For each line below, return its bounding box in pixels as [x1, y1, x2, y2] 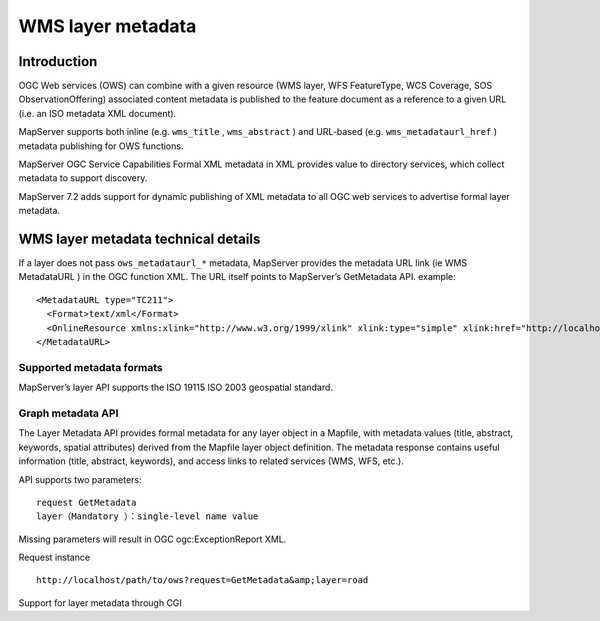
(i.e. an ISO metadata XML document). [18, 107, 177, 119]
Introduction [18, 53, 98, 70]
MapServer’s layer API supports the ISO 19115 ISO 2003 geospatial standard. [18, 381, 334, 394]
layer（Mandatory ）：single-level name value [36, 511, 259, 522]
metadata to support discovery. [18, 172, 148, 184]
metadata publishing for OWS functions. [18, 140, 184, 152]
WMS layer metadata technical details [18, 231, 261, 247]
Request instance [18, 551, 90, 564]
